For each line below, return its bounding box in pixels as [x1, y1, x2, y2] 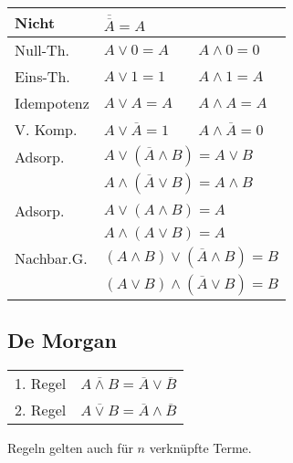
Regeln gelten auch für [7, 438, 133, 458]
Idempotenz [15, 92, 89, 113]
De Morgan [7, 326, 117, 354]
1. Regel [15, 373, 67, 395]
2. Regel [15, 399, 67, 421]
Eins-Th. [15, 66, 70, 87]
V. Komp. [15, 119, 78, 140]
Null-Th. [15, 39, 70, 60]
